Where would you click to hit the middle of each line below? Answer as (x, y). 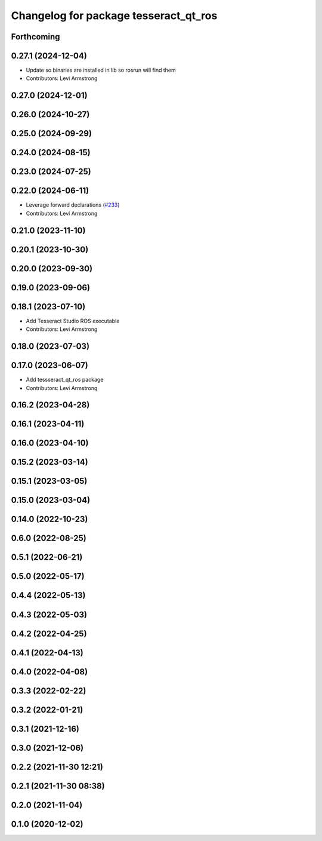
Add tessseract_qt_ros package (65, 380)
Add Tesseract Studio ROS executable (73, 321)
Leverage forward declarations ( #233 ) (73, 205)
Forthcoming (35, 37)
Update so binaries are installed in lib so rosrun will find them (101, 70)
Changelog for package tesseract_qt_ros (114, 16)
